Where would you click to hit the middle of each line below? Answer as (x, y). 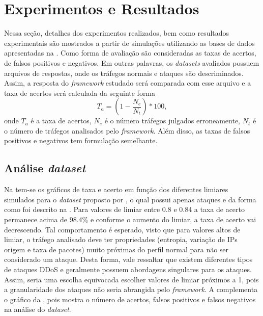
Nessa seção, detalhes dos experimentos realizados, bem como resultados (117, 33)
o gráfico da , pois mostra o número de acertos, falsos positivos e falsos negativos (130, 299)
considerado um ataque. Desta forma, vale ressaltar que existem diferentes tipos (128, 259)
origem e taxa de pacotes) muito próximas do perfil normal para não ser (116, 249)
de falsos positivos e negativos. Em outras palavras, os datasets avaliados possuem (132, 62)
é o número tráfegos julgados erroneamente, (172, 121)
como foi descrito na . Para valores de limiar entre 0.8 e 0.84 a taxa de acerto (125, 209)
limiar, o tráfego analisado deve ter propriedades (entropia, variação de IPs (121, 239)
